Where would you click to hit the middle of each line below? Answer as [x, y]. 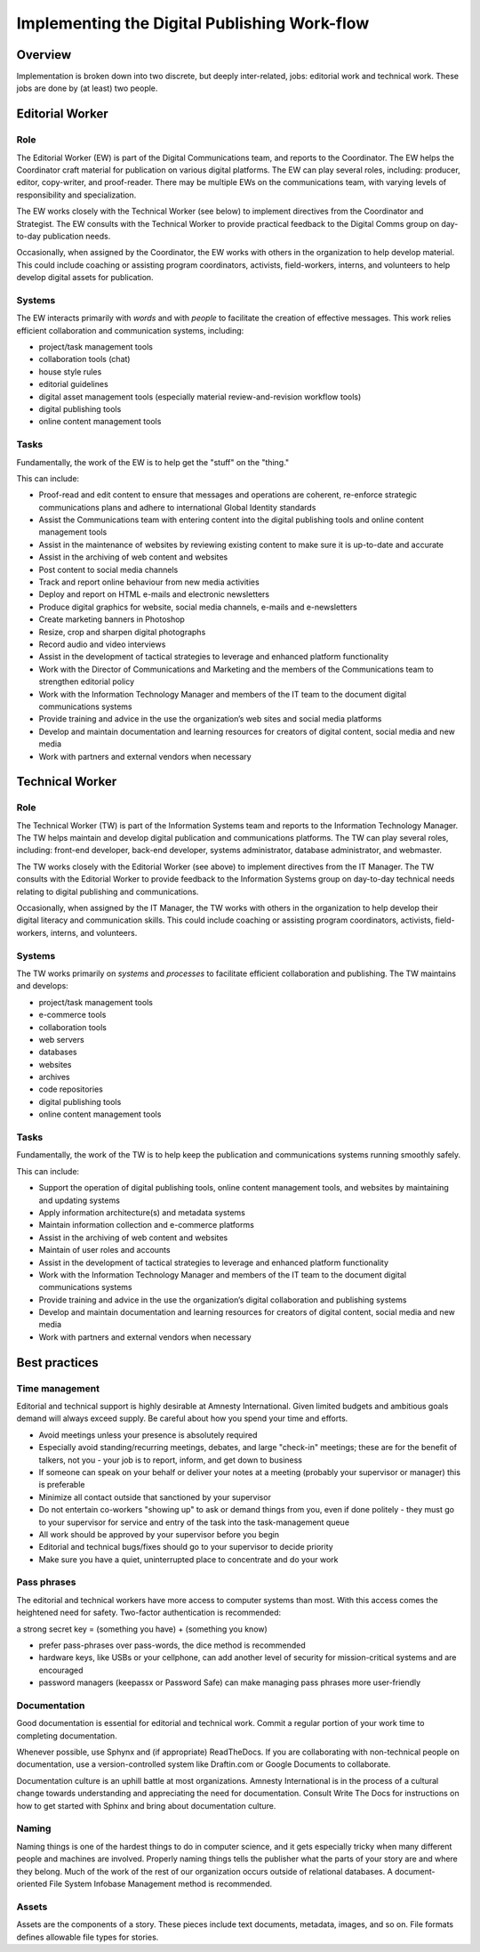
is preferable [62, 1485]
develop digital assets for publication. [85, 278]
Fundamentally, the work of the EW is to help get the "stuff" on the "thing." [153, 462]
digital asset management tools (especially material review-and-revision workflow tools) [200, 397]
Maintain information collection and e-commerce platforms [147, 1225]
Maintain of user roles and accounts [104, 1250]
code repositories [71, 1089]
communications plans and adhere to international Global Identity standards [177, 507]
